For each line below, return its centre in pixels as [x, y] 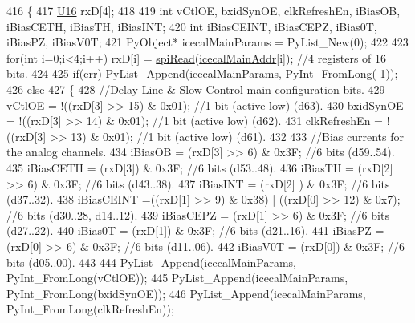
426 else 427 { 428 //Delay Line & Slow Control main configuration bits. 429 [196, 89]
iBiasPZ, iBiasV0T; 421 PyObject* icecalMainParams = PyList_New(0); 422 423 [207, 42]
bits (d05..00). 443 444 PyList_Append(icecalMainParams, [152, 262]
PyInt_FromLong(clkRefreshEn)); [90, 309]
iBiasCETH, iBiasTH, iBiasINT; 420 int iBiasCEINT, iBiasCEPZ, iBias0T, [192, 26]
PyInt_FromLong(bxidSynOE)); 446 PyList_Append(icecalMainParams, [186, 293]
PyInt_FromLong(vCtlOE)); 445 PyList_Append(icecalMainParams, [177, 278]
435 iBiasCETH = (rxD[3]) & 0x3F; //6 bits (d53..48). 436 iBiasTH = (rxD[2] [200, 167]
